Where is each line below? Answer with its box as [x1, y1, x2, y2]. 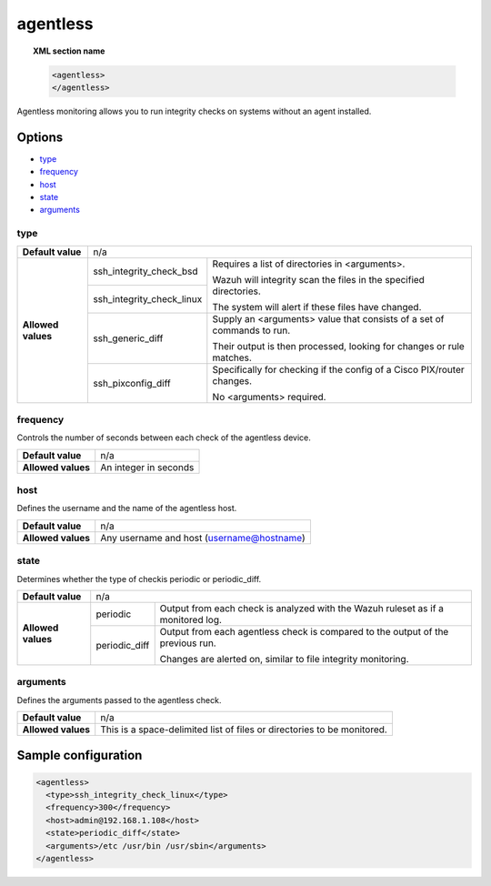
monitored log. [159, 613, 223, 626]
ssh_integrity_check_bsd [92, 265, 199, 277]
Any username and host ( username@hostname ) [100, 531, 306, 544]
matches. [212, 351, 252, 364]
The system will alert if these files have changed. [212, 300, 422, 313]
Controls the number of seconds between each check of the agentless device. [16, 432, 311, 443]
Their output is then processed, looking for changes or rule [212, 339, 466, 352]
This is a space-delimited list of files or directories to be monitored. [100, 723, 388, 736]
